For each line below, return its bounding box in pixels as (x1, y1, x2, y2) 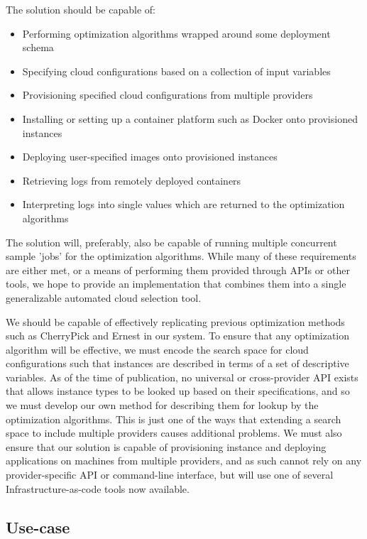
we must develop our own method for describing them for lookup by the (6, 398, 319, 413)
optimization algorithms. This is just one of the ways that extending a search (6, 411, 341, 426)
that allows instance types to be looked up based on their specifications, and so (6, 383, 350, 398)
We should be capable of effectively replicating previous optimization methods (6, 314, 345, 329)
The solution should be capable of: (6, 2, 155, 16)
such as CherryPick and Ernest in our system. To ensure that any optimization (6, 328, 350, 343)
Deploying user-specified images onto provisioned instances (22, 149, 278, 164)
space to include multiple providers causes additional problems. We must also (6, 425, 342, 440)
